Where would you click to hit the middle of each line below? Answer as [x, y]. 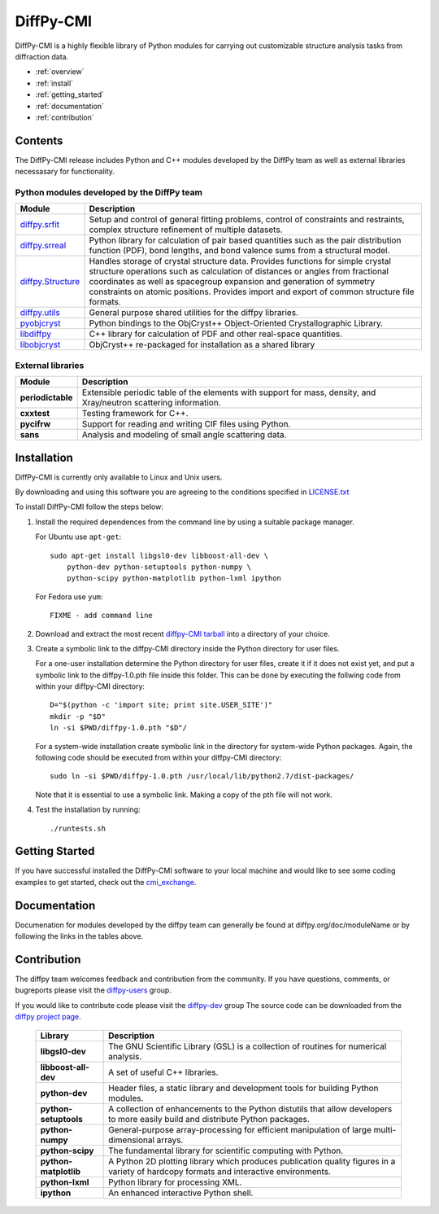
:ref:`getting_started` [70, 94]
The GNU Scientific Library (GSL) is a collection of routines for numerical [248, 1046]
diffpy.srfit [40, 225]
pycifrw [35, 424]
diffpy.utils [40, 313]
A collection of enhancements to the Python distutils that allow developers [250, 1109]
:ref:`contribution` [65, 117]
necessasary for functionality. [65, 172]
